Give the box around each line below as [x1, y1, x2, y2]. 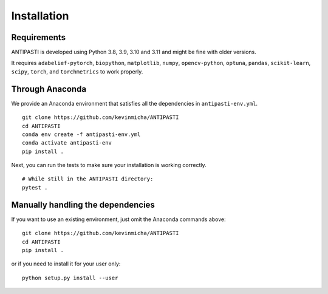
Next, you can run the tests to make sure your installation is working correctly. [11, 162, 207, 169]
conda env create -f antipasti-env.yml [22, 131, 141, 138]
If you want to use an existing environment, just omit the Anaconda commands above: [11, 216, 226, 223]
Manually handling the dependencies [11, 199, 155, 210]
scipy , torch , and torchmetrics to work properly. [11, 67, 143, 75]
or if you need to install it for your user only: [11, 260, 121, 267]
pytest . [22, 184, 48, 191]
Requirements [11, 32, 66, 43]
